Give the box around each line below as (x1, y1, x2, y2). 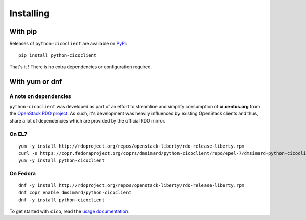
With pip (9, 27, 37, 36)
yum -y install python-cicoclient (18, 157, 105, 163)
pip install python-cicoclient (18, 53, 97, 58)
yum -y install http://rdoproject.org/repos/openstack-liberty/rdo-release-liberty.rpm (18, 143, 245, 149)
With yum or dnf (9, 77, 62, 86)
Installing (9, 8, 50, 19)
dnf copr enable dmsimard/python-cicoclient (18, 189, 132, 195)
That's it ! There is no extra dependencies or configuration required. (9, 64, 152, 70)
